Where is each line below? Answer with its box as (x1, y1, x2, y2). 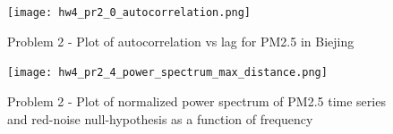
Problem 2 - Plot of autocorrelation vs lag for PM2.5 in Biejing (7, 31, 355, 50)
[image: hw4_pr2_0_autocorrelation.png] (7, 6, 252, 19)
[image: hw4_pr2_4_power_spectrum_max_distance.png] (7, 66, 328, 80)
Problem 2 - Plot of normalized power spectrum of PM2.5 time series (7, 91, 386, 110)
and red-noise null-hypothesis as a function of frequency (7, 109, 313, 128)
